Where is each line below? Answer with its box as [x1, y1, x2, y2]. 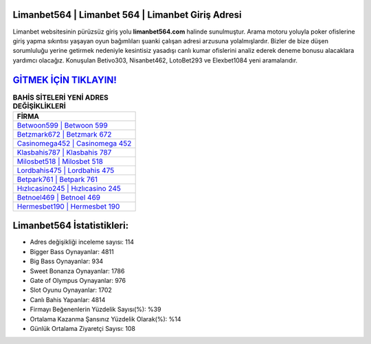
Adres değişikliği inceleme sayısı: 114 [30, 238, 134, 246]
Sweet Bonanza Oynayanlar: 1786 [30, 266, 125, 275]
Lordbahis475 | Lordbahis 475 [16, 165, 115, 175]
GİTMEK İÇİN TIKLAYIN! [12, 74, 117, 86]
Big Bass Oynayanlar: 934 [30, 257, 104, 266]
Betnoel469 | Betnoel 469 [16, 192, 101, 202]
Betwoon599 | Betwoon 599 [16, 120, 108, 130]
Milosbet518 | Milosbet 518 [16, 157, 103, 166]
